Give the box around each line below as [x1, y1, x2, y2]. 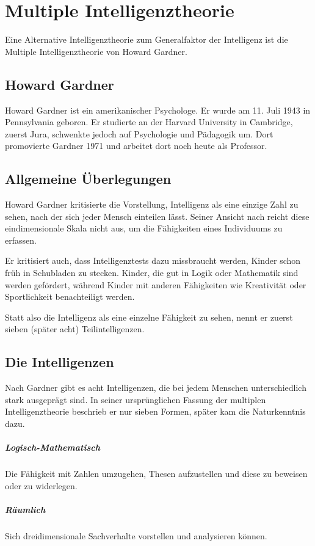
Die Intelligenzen [5, 352, 114, 371]
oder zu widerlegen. [5, 479, 78, 492]
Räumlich [5, 503, 46, 515]
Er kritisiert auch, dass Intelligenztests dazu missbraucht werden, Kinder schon [5, 254, 301, 267]
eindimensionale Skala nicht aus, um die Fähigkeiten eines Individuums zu [5, 222, 283, 235]
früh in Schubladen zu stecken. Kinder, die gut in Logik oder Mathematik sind [5, 266, 299, 279]
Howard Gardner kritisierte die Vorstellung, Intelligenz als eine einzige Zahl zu [5, 198, 299, 211]
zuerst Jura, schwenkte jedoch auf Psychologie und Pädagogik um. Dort [5, 127, 273, 140]
